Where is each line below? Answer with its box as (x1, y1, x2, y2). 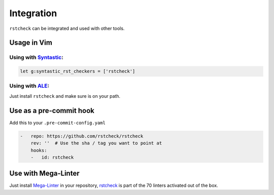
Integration (9, 8, 57, 19)
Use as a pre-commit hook (9, 106, 95, 115)
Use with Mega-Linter (9, 169, 80, 178)
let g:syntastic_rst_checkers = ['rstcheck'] (20, 68, 135, 74)
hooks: (30, 147, 47, 153)
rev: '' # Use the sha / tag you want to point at (30, 140, 162, 146)
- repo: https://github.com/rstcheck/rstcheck (20, 133, 144, 139)
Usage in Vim (9, 38, 53, 47)
